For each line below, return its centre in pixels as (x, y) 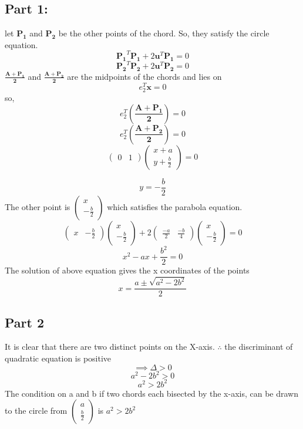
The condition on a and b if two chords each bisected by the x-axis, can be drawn (152, 393)
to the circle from (36, 411)
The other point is (38, 206)
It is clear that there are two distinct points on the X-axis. (110, 347)
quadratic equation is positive (58, 358)
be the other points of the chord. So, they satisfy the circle (164, 33)
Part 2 (25, 322)
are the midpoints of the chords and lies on (144, 76)
